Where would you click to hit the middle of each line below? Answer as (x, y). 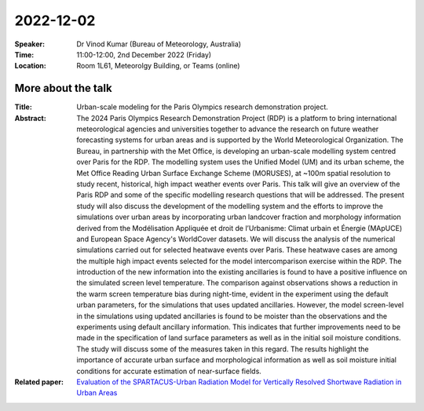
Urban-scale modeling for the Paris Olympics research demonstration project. (203, 107)
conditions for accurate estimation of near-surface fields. (169, 371)
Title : (24, 107)
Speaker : (30, 44)
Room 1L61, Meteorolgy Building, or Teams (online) (158, 66)
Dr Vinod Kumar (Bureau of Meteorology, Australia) (159, 44)
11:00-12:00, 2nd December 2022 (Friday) (144, 54)
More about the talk (64, 88)
